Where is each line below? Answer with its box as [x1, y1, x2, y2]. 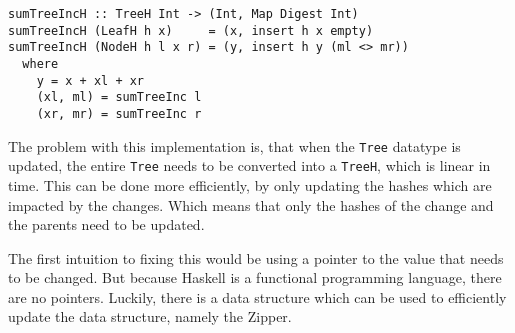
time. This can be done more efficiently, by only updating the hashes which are [8, 174, 492, 195]
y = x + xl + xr [36, 73, 145, 88]
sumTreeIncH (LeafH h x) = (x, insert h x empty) [8, 23, 374, 38]
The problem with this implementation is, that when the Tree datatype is [8, 135, 461, 156]
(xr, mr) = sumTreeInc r [36, 106, 202, 121]
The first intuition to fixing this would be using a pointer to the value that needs [8, 247, 504, 268]
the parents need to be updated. [8, 214, 205, 235]
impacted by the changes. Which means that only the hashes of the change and [8, 194, 494, 215]
